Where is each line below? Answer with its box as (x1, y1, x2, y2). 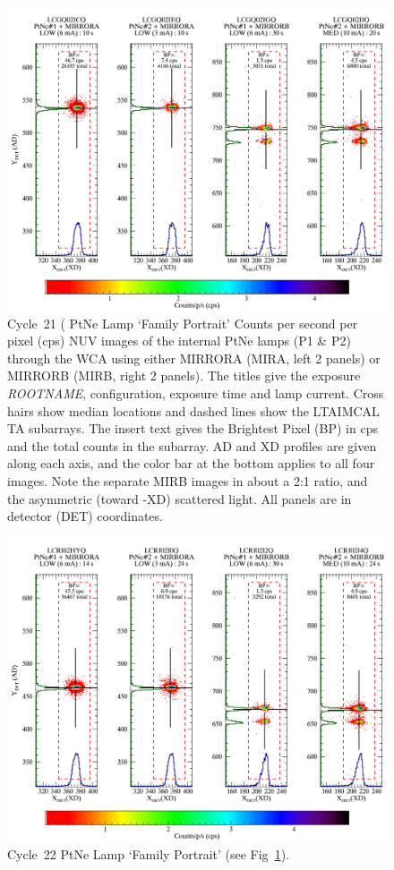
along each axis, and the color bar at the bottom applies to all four (7, 454, 375, 473)
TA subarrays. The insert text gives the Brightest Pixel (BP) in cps (7, 419, 378, 438)
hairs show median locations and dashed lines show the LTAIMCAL (7, 401, 380, 420)
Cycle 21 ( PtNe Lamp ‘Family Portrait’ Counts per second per (7, 313, 358, 332)
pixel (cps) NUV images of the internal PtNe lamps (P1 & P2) (7, 331, 351, 350)
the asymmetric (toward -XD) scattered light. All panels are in (7, 489, 352, 507)
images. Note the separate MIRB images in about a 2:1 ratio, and (7, 472, 368, 490)
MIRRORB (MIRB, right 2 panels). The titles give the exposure (7, 366, 361, 385)
